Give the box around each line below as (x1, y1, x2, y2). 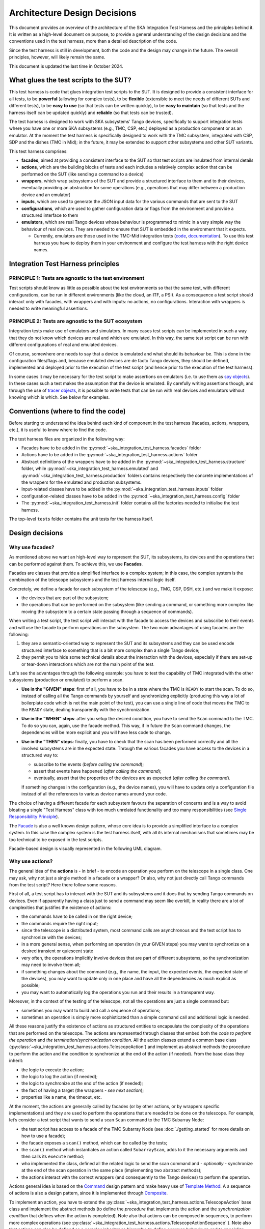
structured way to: (21, 752, 58, 758)
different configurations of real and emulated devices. (9, 342, 118, 348)
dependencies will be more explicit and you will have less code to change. (21, 730, 171, 735)
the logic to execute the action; (21, 1067, 84, 1073)
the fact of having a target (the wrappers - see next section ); (21, 1087, 144, 1093)
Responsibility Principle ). (9, 814, 59, 819)
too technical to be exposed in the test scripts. (9, 836, 103, 843)
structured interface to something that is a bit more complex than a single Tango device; (21, 647, 200, 653)
